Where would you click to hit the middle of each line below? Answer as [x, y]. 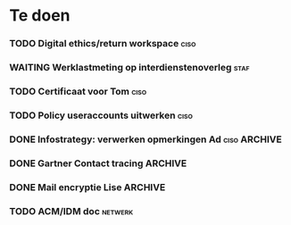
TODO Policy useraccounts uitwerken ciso [101, 115]
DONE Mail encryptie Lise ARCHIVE [87, 187]
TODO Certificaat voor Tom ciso [78, 91]
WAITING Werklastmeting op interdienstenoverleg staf [129, 68]
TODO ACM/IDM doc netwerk [71, 211]
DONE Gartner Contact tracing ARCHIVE [98, 163]
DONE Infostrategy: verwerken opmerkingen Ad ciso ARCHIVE [146, 139]
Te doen [40, 16]
